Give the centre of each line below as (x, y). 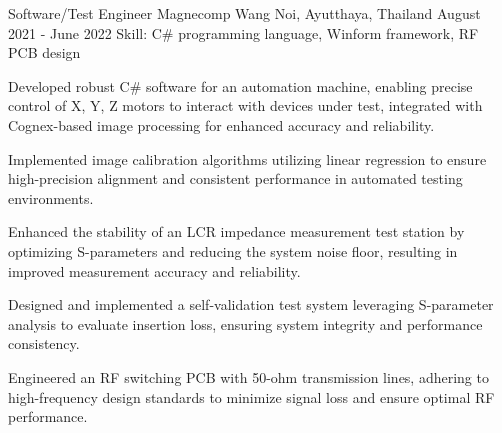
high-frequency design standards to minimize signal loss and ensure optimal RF (251, 396)
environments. (51, 197)
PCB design (44, 52)
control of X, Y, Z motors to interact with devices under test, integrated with (245, 105)
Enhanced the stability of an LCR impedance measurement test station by (236, 231)
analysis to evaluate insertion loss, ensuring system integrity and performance (245, 323)
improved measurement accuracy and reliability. (154, 270)
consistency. (44, 343)
